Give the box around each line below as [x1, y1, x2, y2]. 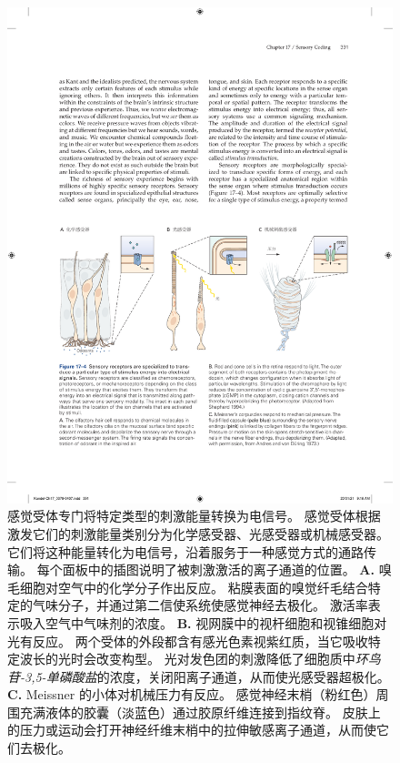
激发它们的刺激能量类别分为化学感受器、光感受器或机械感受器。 [7, 524, 389, 543]
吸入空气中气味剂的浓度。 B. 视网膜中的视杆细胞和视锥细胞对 [19, 613, 387, 632]
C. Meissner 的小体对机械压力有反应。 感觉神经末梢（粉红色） [7, 685, 376, 704]
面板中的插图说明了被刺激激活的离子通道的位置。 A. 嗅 [62, 560, 392, 579]
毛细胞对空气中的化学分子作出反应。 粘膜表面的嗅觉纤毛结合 [7, 577, 368, 596]
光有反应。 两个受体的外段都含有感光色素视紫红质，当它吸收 [7, 631, 368, 650]
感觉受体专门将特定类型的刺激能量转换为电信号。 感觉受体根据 [7, 506, 381, 525]
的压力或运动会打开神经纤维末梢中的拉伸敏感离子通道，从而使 [7, 720, 376, 739]
